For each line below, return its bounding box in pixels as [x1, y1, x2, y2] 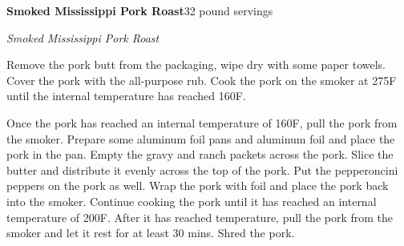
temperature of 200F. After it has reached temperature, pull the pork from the [6, 208, 394, 225]
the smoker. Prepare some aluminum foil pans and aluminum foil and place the [6, 130, 395, 147]
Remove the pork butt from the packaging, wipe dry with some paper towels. [6, 56, 386, 73]
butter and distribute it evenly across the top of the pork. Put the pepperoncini [6, 161, 398, 178]
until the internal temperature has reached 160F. [6, 87, 246, 104]
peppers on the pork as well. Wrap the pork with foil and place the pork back [6, 177, 389, 194]
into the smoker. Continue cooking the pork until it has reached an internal [6, 192, 377, 209]
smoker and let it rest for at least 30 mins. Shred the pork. [6, 224, 295, 241]
